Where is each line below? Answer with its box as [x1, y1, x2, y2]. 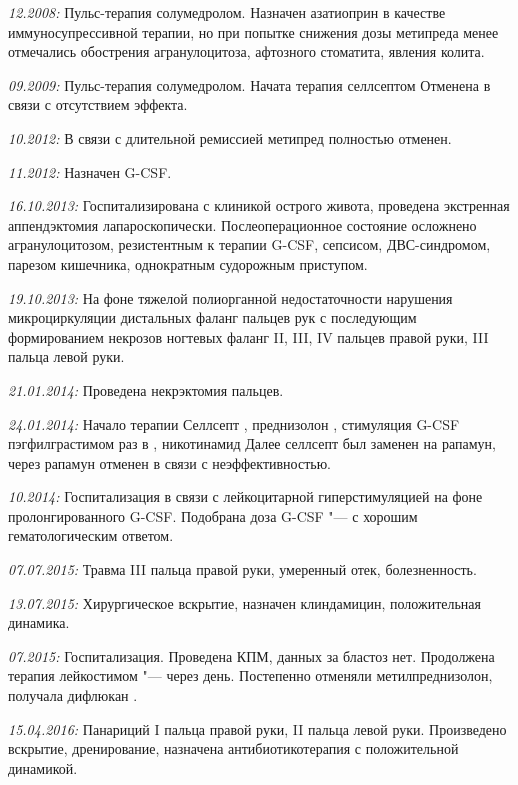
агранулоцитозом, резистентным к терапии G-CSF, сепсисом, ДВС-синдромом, [8, 234, 491, 255]
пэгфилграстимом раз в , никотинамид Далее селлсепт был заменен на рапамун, [8, 433, 496, 454]
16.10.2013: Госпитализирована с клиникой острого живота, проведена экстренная [8, 195, 510, 216]
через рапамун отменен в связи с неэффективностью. [8, 452, 332, 473]
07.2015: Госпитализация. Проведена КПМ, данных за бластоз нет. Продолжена [8, 645, 495, 666]
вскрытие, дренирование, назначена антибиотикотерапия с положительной [8, 738, 459, 759]
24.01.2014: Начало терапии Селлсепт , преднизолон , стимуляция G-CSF [8, 413, 460, 434]
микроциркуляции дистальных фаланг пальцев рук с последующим [8, 307, 417, 328]
